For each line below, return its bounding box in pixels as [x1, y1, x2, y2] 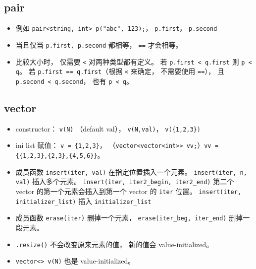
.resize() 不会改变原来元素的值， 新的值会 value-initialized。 [15, 239, 213, 249]
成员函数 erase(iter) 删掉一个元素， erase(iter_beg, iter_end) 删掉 [15, 212, 243, 223]
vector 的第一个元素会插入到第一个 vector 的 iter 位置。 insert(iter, [15, 186, 242, 196]
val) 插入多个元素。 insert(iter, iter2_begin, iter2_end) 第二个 [15, 176, 234, 187]
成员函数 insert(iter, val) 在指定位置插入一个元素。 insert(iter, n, [15, 166, 247, 177]
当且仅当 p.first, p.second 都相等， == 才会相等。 [15, 39, 183, 50]
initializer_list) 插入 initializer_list [15, 196, 152, 206]
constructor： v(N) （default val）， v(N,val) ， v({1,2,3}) [15, 123, 201, 134]
